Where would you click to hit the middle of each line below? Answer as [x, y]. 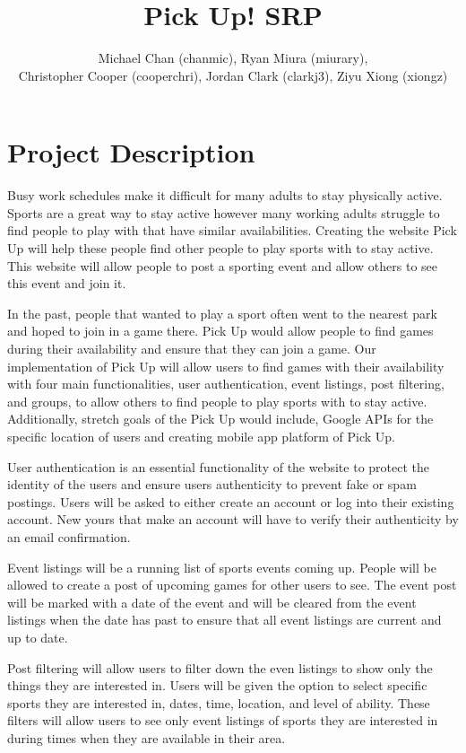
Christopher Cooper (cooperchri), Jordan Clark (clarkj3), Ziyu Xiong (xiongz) [233, 75]
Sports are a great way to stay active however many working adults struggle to [224, 212]
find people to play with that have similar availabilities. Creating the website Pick [232, 230]
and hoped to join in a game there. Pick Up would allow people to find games [220, 331]
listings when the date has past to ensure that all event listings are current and [224, 620]
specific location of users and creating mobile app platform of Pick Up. [202, 436]
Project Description [131, 152]
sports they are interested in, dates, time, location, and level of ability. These [219, 702]
